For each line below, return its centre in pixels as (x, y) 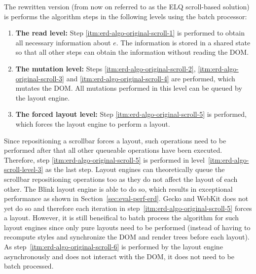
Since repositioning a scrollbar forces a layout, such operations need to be (115, 140)
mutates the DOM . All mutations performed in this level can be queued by (129, 88)
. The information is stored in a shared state (183, 42)
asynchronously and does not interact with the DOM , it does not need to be (119, 256)
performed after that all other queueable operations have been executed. (113, 150)
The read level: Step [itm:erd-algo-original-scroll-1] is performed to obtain (130, 33)
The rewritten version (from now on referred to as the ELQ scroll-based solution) (127, 6)
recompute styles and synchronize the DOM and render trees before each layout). (127, 237)
